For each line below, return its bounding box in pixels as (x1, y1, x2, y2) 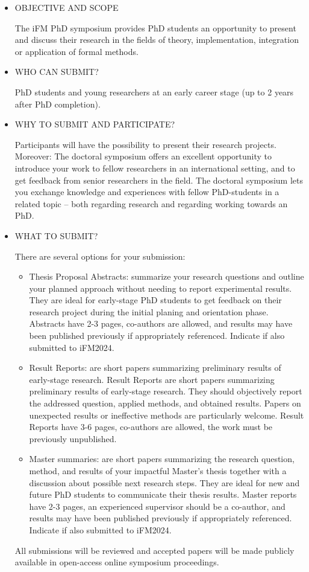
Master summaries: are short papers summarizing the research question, (29, 452, 295, 465)
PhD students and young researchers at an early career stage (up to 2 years (14, 85, 294, 98)
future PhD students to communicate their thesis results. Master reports (29, 488, 297, 501)
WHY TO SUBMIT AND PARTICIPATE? (14, 118, 175, 130)
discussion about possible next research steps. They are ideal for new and (29, 476, 300, 489)
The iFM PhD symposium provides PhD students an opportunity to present (14, 21, 296, 34)
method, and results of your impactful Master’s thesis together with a (29, 464, 287, 477)
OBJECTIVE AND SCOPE (14, 1, 119, 13)
